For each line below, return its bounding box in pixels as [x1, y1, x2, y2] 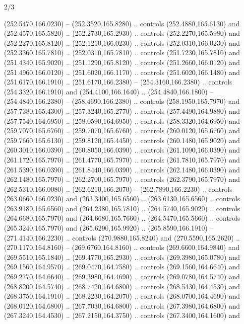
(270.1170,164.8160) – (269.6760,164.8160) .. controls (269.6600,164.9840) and [4, 242, 240, 252]
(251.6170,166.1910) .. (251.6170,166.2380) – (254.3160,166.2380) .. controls [4, 77, 233, 87]
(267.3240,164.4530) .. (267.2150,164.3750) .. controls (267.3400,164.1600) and [4, 310, 240, 321]
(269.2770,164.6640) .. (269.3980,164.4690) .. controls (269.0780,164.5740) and [4, 271, 240, 282]
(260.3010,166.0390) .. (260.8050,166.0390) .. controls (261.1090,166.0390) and [4, 145, 240, 155]
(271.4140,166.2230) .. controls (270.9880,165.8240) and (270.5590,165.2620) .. [4, 232, 240, 243]
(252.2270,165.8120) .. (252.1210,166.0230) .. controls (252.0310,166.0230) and [4, 37, 240, 48]
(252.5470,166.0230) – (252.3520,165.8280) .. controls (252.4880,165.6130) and [4, 18, 240, 28]
